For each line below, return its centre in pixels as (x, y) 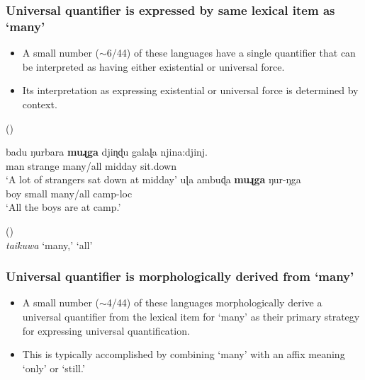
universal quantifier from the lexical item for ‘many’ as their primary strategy (191, 317)
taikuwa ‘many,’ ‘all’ (49, 244)
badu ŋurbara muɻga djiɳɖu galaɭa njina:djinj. (107, 152)
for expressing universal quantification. (106, 330)
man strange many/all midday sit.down (91, 165)
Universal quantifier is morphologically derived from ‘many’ (180, 276)
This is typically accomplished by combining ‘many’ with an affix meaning (184, 354)
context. (40, 104)
